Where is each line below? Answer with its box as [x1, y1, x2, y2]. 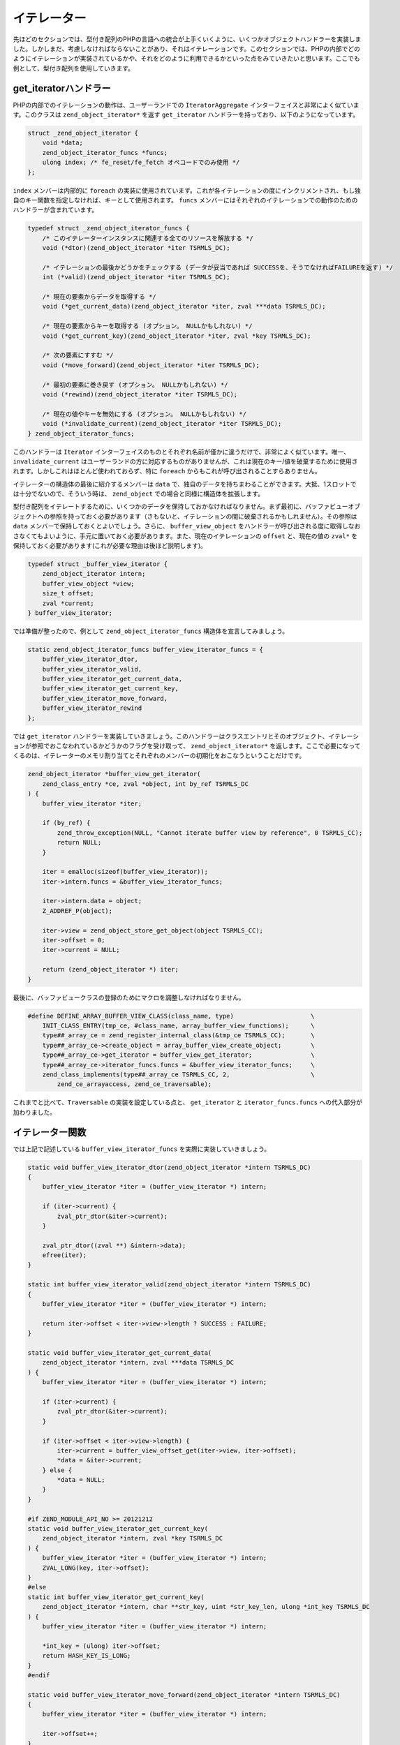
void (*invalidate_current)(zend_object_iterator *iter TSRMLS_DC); [42, 419, 282, 428]
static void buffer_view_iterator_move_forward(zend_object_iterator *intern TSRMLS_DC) [27, 1691, 341, 1699]
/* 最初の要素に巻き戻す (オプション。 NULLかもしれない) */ [42, 380, 228, 389]
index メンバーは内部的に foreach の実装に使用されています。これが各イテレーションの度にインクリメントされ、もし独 [13, 186, 361, 195]
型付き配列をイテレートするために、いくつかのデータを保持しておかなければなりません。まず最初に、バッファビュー [13, 503, 348, 511]
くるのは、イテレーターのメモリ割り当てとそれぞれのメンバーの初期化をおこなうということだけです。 [13, 751, 306, 760]
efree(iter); [42, 1252, 87, 1259]
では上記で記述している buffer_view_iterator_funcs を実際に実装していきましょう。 [13, 1145, 271, 1153]
